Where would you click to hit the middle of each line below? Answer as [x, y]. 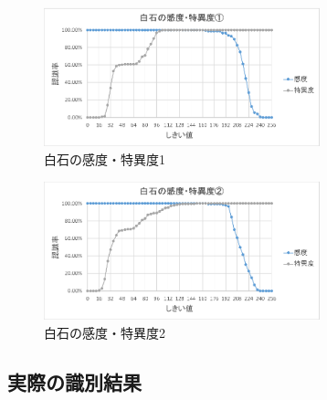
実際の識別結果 [74, 382]
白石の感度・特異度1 [105, 158]
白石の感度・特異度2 [105, 333]
